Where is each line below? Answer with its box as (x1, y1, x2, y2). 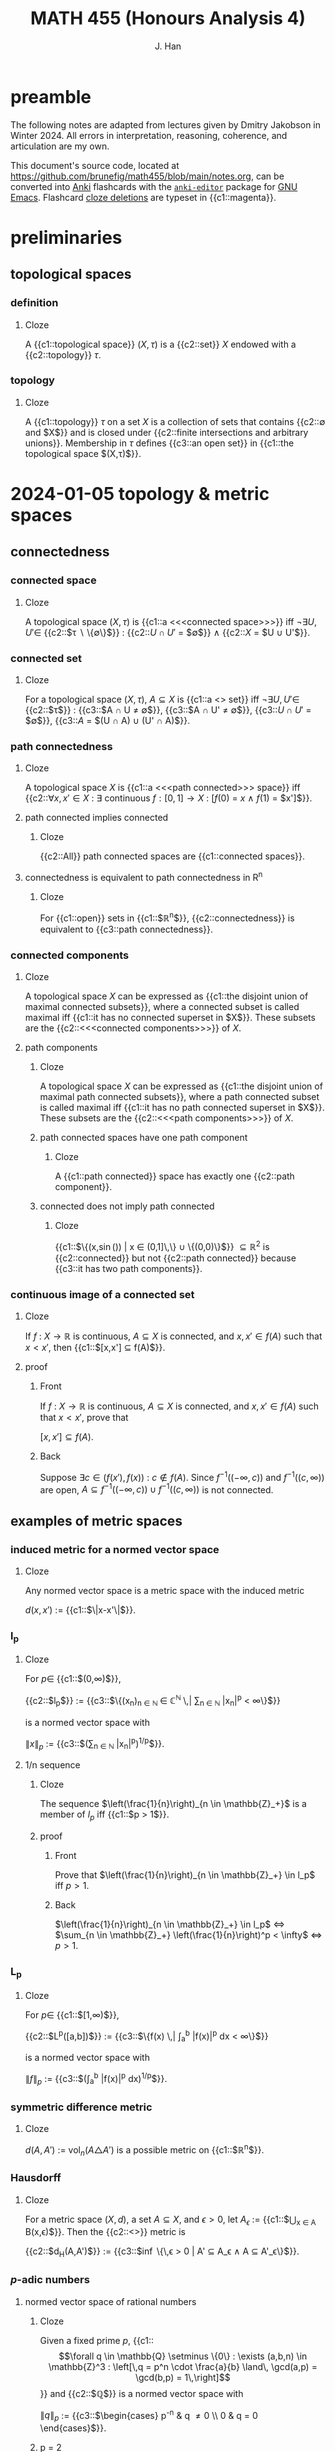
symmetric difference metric (10, 2100, 153, 2114)
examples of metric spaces (10, 1512, 183, 1529)
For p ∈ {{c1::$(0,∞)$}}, (24, 1673, 122, 1685)
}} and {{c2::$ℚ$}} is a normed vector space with (39, 2387, 244, 2399)
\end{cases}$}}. (39, 2422, 107, 2434)
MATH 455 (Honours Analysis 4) (30, 7, 306, 30)
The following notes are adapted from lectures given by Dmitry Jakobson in (10, 118, 322, 131)
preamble (10, 85, 92, 108)
